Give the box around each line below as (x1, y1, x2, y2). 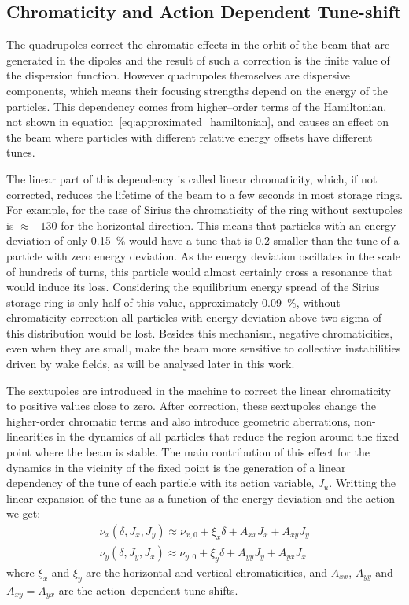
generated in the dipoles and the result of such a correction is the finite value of (6, 51, 390, 68)
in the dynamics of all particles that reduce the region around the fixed (56, 428, 400, 445)
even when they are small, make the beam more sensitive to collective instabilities (6, 340, 401, 356)
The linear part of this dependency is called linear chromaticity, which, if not (6, 170, 378, 186)
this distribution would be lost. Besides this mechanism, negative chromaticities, (6, 324, 393, 341)
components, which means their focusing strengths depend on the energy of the (6, 82, 389, 98)
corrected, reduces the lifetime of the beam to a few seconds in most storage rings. (6, 186, 403, 202)
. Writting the (329, 474, 396, 491)
